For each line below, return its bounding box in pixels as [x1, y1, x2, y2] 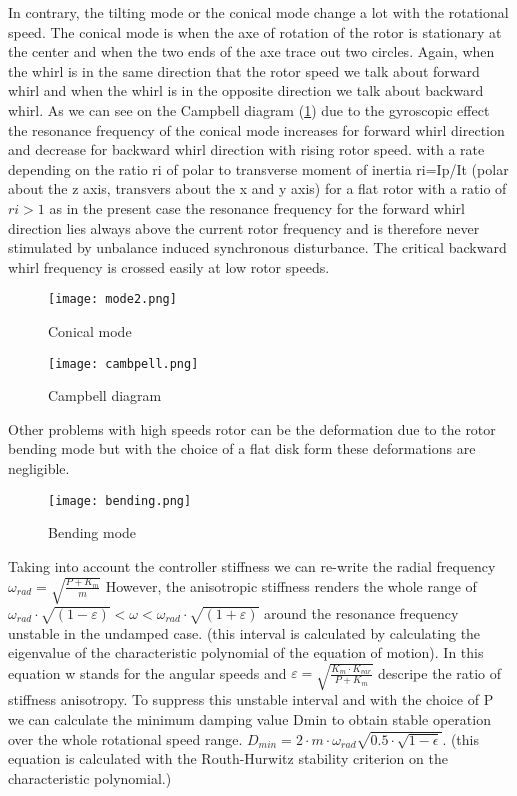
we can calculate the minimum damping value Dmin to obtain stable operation [8, 709, 491, 730]
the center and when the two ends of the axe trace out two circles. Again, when [8, 41, 495, 62]
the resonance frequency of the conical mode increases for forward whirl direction [8, 119, 505, 140]
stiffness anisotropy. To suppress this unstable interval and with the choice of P [8, 689, 494, 710]
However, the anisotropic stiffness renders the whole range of [105, 575, 477, 596]
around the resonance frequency [264, 602, 459, 623]
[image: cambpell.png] [48, 356, 199, 371]
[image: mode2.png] [48, 292, 177, 307]
